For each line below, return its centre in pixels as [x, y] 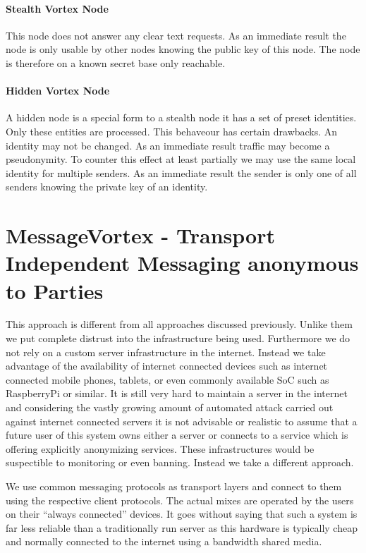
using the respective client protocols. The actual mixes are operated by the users [180, 500]
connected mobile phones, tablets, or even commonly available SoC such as [167, 379]
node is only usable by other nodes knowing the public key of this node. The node [183, 49]
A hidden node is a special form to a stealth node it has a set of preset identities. [181, 117]
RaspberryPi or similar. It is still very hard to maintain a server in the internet [177, 393]
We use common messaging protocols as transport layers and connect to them [174, 486]
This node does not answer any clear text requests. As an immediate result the [176, 35]
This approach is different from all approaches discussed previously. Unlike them [179, 324]
